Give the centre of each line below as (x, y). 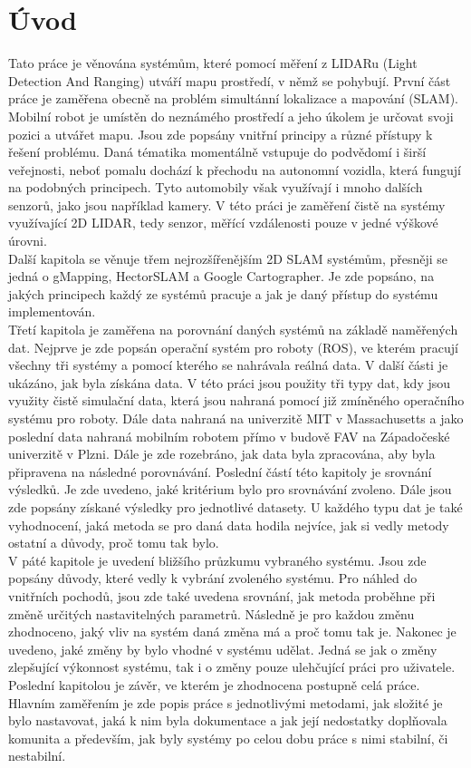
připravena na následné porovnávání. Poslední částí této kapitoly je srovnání (220, 471)
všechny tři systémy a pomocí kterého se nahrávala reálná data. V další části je (228, 365)
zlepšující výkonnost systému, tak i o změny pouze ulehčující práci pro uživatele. (232, 667)
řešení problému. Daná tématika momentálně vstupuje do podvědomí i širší (217, 152)
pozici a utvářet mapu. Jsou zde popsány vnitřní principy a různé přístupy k (221, 134)
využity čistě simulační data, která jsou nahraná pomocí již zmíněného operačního (236, 400)
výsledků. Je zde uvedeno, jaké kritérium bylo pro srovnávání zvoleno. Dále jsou (230, 489)
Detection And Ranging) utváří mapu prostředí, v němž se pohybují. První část (230, 80)
